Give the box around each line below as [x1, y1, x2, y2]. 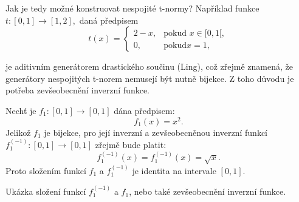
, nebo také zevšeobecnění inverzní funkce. [129, 185, 286, 198]
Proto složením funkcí [5, 164, 86, 177]
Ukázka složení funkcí [5, 185, 86, 198]
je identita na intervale [132, 164, 216, 177]
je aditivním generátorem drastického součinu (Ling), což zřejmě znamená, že [5, 60, 293, 73]
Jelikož [5, 126, 31, 138]
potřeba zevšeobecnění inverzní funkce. [5, 84, 149, 96]
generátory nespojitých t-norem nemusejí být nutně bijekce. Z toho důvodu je [5, 72, 294, 84]
